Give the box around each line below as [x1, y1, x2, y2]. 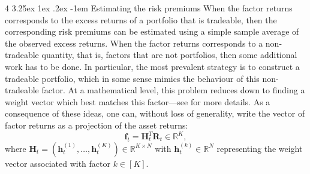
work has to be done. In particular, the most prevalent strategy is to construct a [5, 60, 300, 72]
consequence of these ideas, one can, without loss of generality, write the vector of [5, 107, 305, 120]
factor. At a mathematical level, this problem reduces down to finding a [41, 84, 305, 96]
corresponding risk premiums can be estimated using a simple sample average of [5, 25, 299, 38]
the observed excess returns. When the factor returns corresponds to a [5, 36, 263, 49]
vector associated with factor [5, 157, 110, 169]
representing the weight [216, 142, 303, 154]
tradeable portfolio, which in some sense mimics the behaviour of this [5, 72, 260, 84]
